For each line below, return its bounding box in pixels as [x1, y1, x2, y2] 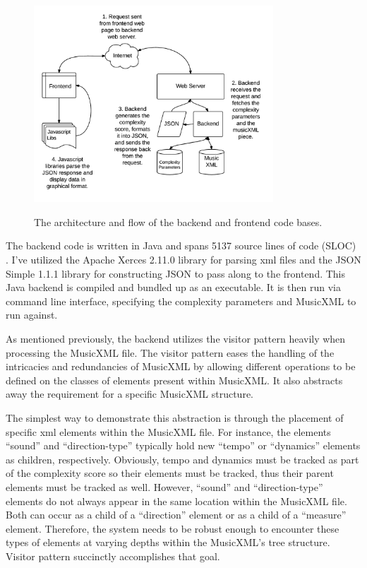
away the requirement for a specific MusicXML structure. [6, 386, 253, 401]
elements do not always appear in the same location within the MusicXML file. [6, 493, 347, 508]
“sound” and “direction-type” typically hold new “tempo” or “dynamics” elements [6, 438, 361, 453]
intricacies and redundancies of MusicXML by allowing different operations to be [6, 359, 356, 374]
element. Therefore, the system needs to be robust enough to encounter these [6, 521, 339, 536]
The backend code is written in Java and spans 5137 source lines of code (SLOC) [6, 238, 356, 253]
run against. [6, 307, 58, 322]
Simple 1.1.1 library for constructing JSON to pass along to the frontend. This [6, 266, 346, 280]
